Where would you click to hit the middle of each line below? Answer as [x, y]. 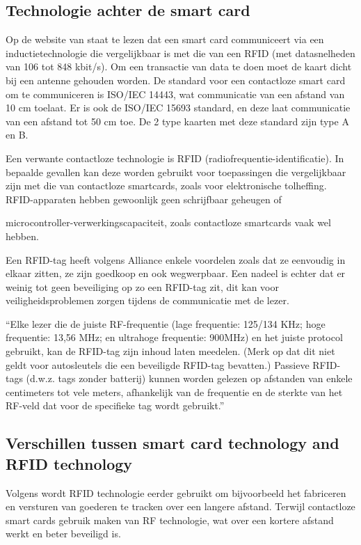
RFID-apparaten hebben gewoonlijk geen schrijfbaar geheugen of [144, 199]
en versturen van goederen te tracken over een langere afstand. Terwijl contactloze [180, 506]
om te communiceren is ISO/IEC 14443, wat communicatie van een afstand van [175, 94]
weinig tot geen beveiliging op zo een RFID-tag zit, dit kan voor [142, 286]
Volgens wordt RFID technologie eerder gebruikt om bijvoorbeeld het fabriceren [176, 492]
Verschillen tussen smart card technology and [173, 443]
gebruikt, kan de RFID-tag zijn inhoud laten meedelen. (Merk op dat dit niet [170, 351]
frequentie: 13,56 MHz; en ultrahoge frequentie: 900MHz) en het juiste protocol [174, 337]
